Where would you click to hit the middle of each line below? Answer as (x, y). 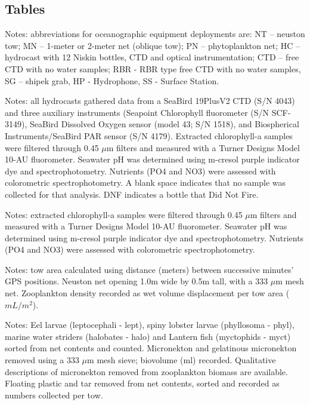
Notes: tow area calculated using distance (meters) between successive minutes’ (149, 269)
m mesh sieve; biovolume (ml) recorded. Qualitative (182, 360)
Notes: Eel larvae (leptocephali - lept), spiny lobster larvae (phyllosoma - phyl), (150, 325)
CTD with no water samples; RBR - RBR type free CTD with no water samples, (153, 68)
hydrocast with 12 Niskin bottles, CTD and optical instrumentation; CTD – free (152, 57)
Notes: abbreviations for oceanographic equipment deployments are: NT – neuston (155, 34)
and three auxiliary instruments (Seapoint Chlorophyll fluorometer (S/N (137, 112)
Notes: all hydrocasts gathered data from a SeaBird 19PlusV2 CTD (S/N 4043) (150, 101)
